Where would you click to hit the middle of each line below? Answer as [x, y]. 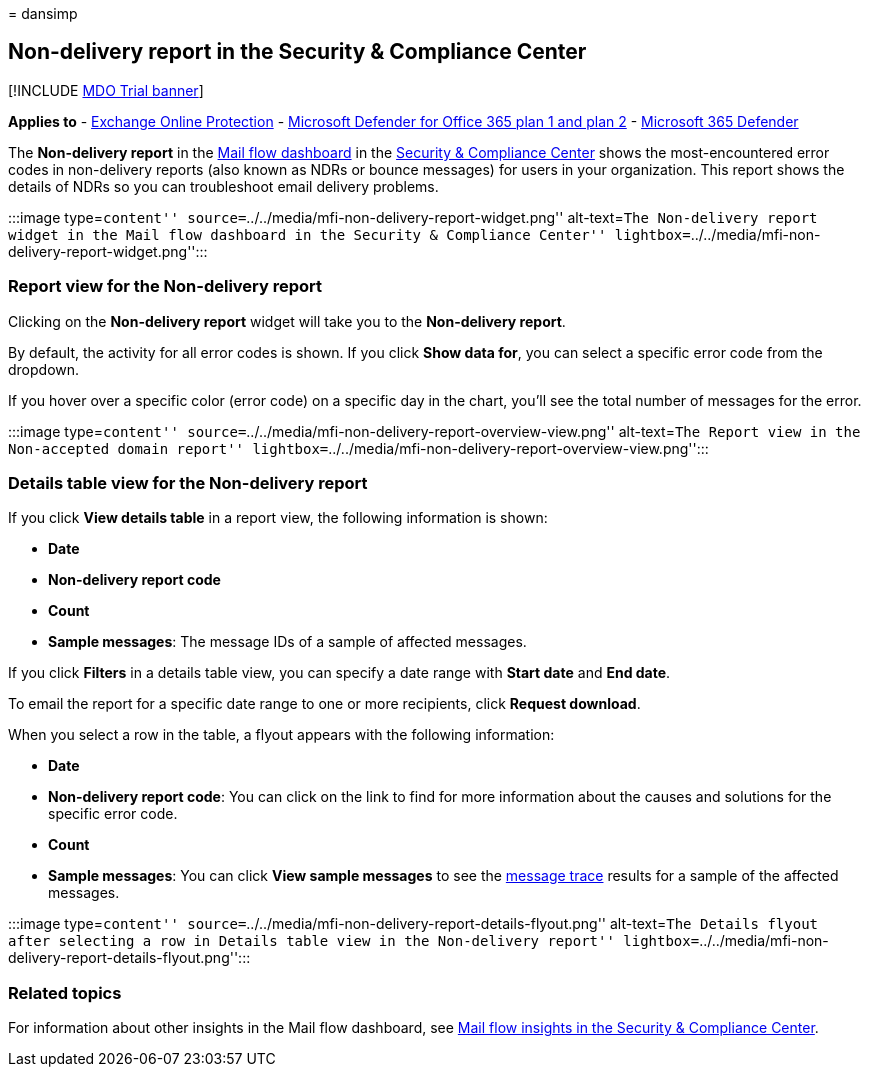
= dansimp [43, 13]
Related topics [65, 992]
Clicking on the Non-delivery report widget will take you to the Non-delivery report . [287, 321]
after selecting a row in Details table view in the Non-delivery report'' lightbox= [354, 941]
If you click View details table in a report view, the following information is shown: [278, 518]
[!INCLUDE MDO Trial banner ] [106, 90]
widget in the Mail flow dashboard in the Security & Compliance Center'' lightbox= [349, 234]
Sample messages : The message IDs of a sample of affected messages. [287, 642]
